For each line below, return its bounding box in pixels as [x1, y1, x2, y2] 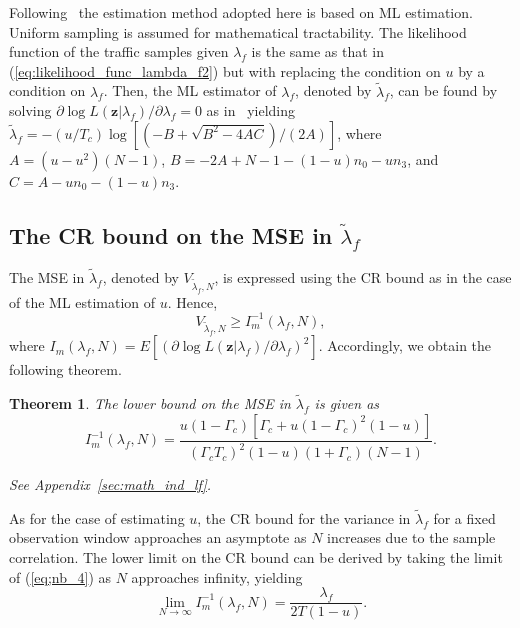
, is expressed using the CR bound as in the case [214, 266, 512, 287]
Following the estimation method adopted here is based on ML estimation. [9, 2, 473, 22]
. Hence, [167, 291, 218, 312]
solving [9, 100, 52, 121]
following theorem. [9, 359, 122, 380]
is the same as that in [251, 41, 385, 62]
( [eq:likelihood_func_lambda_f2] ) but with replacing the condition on [9, 60, 441, 81]
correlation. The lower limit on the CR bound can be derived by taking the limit [9, 547, 503, 568]
